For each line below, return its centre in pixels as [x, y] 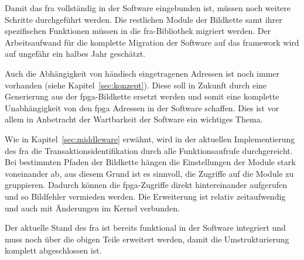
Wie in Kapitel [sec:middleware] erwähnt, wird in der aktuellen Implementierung [150, 138]
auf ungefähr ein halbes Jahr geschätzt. [75, 54]
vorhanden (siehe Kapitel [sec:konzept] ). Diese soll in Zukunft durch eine [136, 85]
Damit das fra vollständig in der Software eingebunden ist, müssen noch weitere [148, 8]
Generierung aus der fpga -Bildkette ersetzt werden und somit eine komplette [142, 96]
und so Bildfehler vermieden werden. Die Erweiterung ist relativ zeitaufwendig [145, 196]
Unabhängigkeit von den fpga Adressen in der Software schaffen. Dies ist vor [142, 107]
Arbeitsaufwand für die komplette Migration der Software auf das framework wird [152, 42]
